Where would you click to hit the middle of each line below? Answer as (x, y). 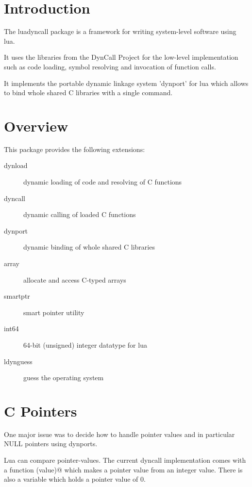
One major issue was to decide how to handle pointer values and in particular (119, 434)
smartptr (17, 296)
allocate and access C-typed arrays (75, 279)
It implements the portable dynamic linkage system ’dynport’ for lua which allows (126, 83)
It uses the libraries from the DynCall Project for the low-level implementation (121, 57)
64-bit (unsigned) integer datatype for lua (85, 344)
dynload (16, 165)
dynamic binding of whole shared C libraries (89, 247)
